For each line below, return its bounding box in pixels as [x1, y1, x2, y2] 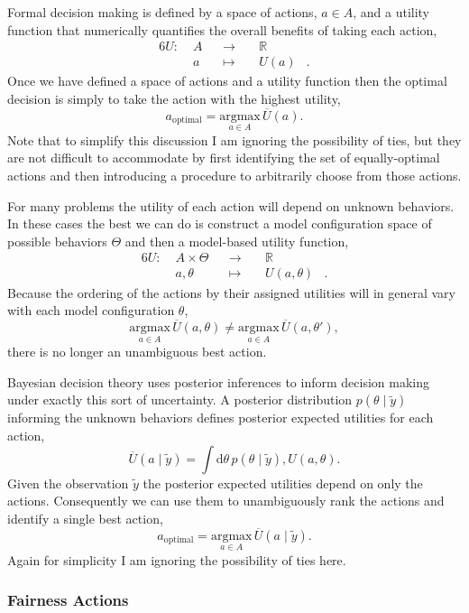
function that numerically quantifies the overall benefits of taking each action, [7, 20, 437, 39]
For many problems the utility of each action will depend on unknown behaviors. [7, 196, 455, 215]
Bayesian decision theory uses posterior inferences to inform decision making [7, 372, 429, 391]
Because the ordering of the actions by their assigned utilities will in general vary [7, 283, 455, 302]
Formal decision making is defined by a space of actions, [7, 3, 317, 21]
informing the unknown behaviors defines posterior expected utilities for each [7, 408, 434, 427]
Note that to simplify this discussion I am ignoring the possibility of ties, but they [7, 130, 462, 149]
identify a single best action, [7, 508, 163, 527]
